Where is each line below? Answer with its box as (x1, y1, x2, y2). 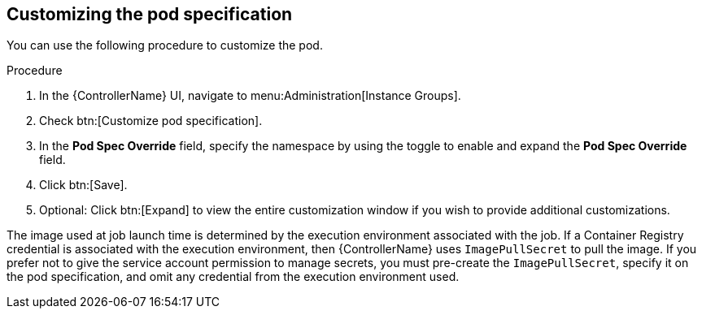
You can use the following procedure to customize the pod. (7, 38, 323, 53)
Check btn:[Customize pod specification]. (39, 114, 263, 128)
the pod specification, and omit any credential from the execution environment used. (7, 270, 460, 284)
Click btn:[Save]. (39, 178, 128, 192)
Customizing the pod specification (7, 4, 293, 24)
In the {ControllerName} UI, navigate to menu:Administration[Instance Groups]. (39, 88, 461, 103)
